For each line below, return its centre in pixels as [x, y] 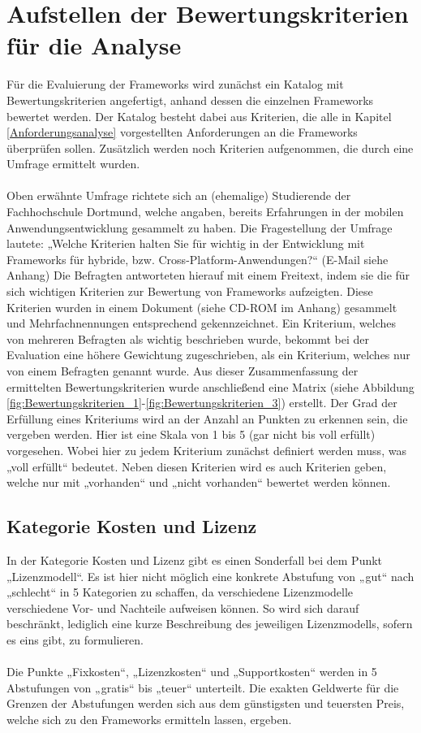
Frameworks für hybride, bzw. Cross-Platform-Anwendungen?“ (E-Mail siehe [198, 259]
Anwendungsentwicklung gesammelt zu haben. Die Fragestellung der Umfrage [200, 227]
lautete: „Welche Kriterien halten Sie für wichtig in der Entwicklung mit [186, 243]
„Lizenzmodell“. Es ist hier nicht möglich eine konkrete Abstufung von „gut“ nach [210, 576]
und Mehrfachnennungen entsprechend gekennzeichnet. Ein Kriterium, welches [202, 323]
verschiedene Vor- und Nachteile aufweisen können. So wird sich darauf [183, 607]
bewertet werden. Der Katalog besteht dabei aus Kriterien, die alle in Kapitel [199, 116]
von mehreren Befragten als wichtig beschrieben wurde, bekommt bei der [188, 338]
